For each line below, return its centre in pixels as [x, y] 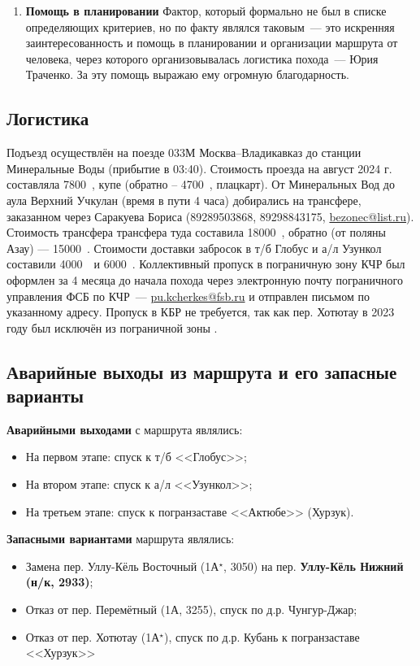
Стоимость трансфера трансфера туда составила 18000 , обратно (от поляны [197, 232]
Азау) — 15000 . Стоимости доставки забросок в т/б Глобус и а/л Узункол [194, 248]
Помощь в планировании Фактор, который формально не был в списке [206, 11]
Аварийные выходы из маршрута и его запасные [202, 371]
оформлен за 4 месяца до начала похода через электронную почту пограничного [205, 279]
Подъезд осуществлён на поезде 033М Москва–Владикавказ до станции [184, 152]
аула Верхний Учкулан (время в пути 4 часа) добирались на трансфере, [184, 200]
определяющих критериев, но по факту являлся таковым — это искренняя [210, 26]
